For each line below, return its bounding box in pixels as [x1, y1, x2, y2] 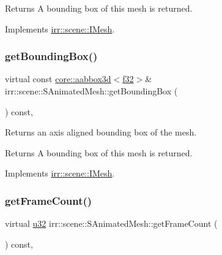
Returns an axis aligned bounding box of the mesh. [5, 126, 197, 139]
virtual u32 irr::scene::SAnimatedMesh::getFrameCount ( [5, 217, 218, 230]
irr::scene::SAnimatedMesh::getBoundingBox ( [5, 85, 178, 97]
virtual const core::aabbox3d [5, 72, 111, 85]
